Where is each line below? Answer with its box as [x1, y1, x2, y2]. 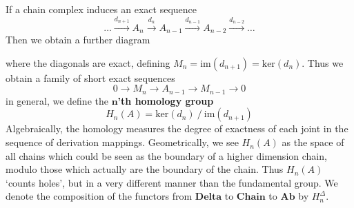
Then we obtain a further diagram [6, 32, 150, 47]
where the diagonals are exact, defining [6, 55, 170, 70]
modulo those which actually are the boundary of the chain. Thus [6, 162, 284, 176]
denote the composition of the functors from [6, 189, 193, 203]
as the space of [282, 135, 344, 149]
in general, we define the [6, 93, 108, 107]
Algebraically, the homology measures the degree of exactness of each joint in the [6, 121, 348, 136]
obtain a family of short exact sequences [6, 70, 175, 85]
